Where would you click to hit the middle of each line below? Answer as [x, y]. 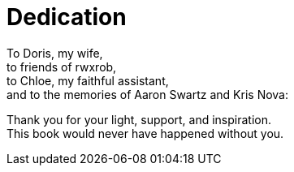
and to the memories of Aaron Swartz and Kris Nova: [147, 94]
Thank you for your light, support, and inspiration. [139, 119]
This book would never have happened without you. [145, 133]
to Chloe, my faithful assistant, [88, 80]
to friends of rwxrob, [62, 67]
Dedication [67, 17]
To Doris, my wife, [55, 53]
